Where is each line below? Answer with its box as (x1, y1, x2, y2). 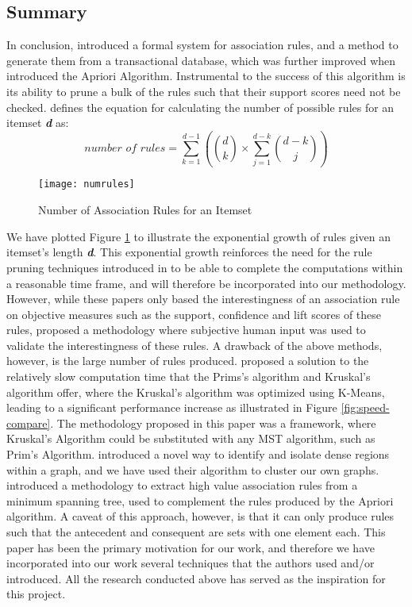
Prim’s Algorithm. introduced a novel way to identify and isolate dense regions (6, 446, 390, 463)
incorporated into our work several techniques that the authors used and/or (6, 555, 375, 571)
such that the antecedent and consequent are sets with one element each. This (6, 524, 386, 540)
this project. (6, 586, 66, 602)
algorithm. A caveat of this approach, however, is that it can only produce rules (6, 508, 395, 524)
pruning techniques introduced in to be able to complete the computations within (6, 259, 403, 275)
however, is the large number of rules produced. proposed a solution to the (6, 352, 369, 369)
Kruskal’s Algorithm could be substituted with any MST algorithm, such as (6, 430, 375, 447)
